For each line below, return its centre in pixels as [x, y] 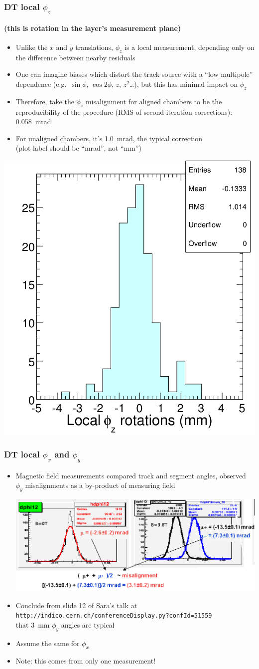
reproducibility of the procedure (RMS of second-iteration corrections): [124, 111]
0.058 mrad [33, 121]
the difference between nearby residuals [75, 57]
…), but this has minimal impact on [184, 84]
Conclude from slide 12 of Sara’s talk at [76, 605]
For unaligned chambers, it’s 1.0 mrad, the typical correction [109, 138]
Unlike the [32, 47]
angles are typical [88, 624]
